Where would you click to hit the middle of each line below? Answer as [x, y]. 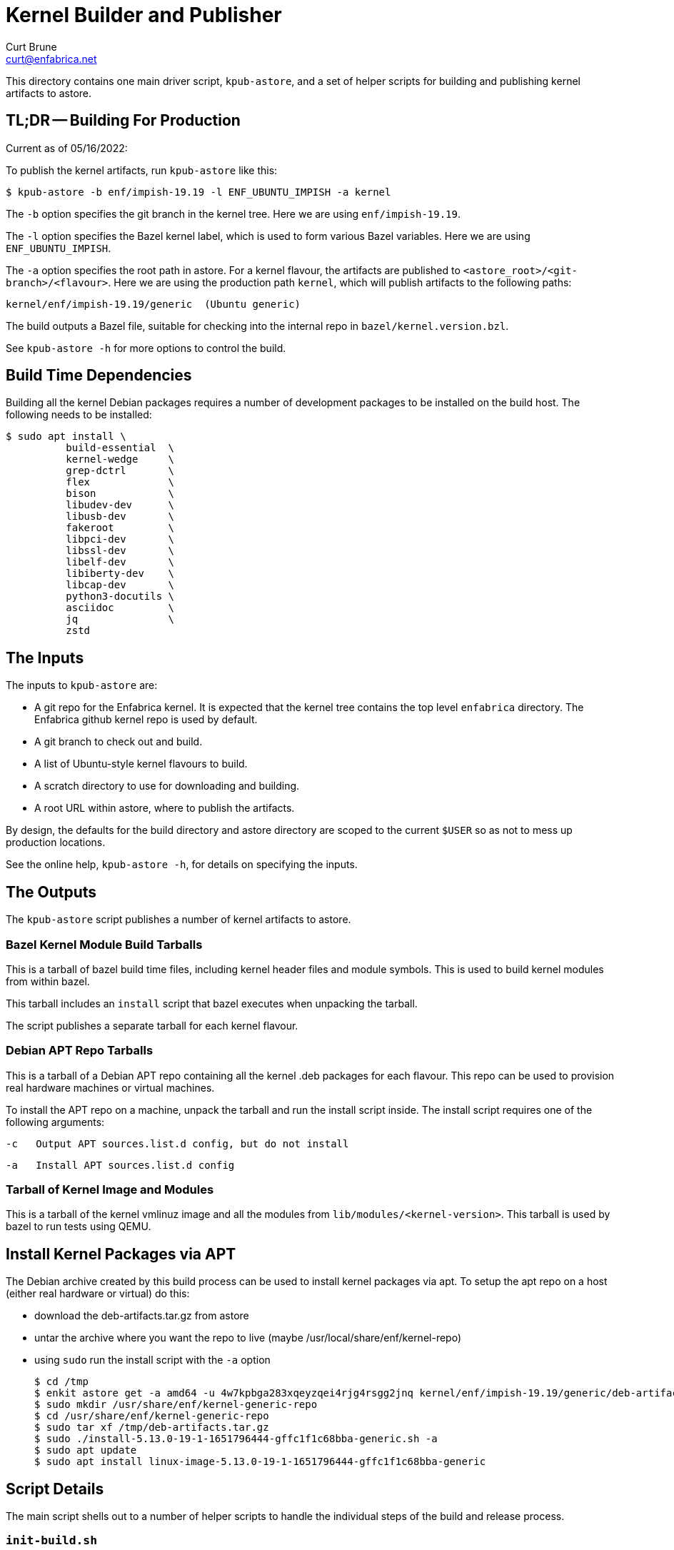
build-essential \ [120, 448]
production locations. [56, 842]
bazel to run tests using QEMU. [79, 1227]
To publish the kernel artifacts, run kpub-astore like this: [142, 170]
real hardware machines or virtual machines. [110, 1087]
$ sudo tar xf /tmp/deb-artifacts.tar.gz [152, 1428]
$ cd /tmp [61, 1382]
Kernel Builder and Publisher [144, 15]
